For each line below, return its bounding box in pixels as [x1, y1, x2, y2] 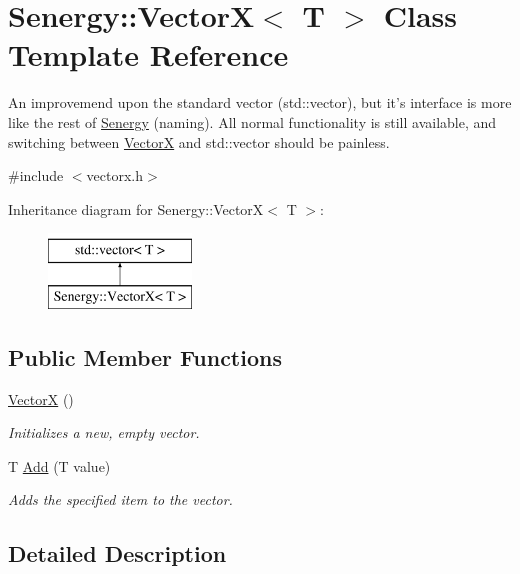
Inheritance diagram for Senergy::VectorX [8, 198, 264, 219]
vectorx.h [86, 165, 143, 186]
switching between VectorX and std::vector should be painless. [8, 131, 390, 152]
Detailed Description [8, 538, 227, 569]
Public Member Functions [8, 341, 282, 372]
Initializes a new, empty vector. [8, 422, 200, 443]
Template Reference [8, 34, 289, 75]
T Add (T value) [8, 455, 111, 476]
